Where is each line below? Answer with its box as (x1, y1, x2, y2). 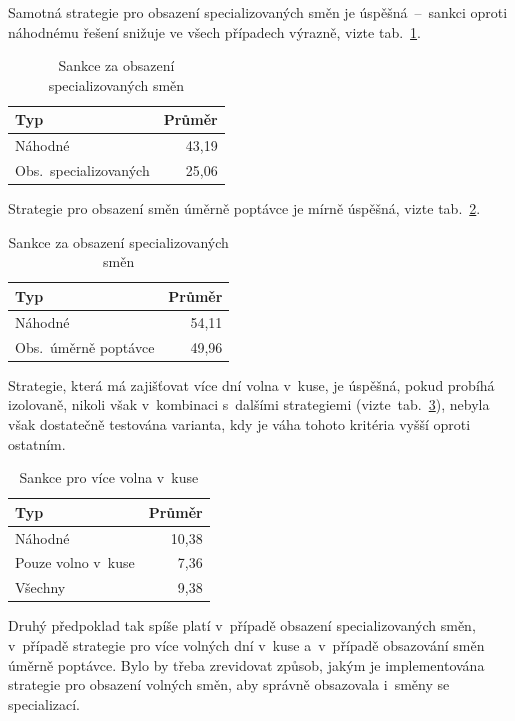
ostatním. (8, 433, 66, 454)
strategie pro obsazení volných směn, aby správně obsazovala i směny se (8, 674, 450, 695)
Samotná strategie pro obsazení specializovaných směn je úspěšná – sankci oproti (8, 2, 508, 22)
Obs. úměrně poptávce (15, 336, 155, 357)
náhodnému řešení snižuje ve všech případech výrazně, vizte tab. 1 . (8, 21, 421, 42)
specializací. (8, 693, 81, 714)
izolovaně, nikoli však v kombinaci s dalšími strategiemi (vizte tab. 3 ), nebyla (8, 394, 490, 415)
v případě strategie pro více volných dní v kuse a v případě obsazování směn (8, 634, 485, 655)
